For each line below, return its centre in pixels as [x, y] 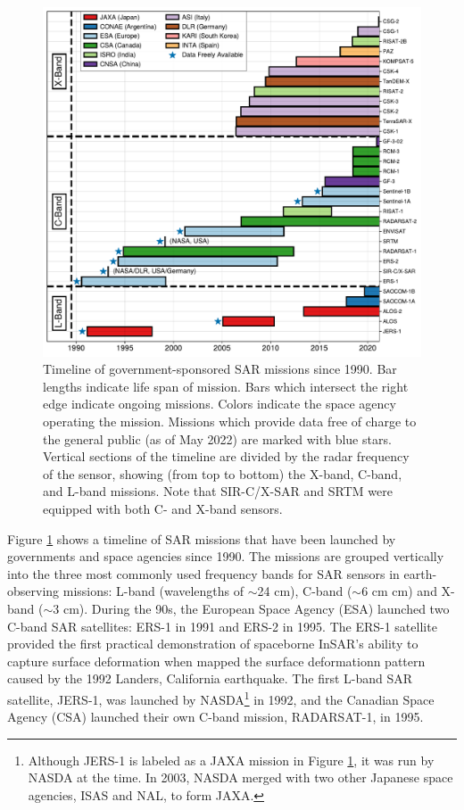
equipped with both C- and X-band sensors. [163, 509]
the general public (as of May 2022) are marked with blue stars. [217, 438]
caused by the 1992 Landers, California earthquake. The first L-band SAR [210, 678]
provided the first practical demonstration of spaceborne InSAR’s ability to [213, 644]
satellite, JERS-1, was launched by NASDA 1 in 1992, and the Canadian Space [221, 698]
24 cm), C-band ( [305, 591]
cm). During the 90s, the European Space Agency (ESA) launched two [256, 609]
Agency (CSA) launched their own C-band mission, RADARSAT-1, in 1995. [215, 717]
